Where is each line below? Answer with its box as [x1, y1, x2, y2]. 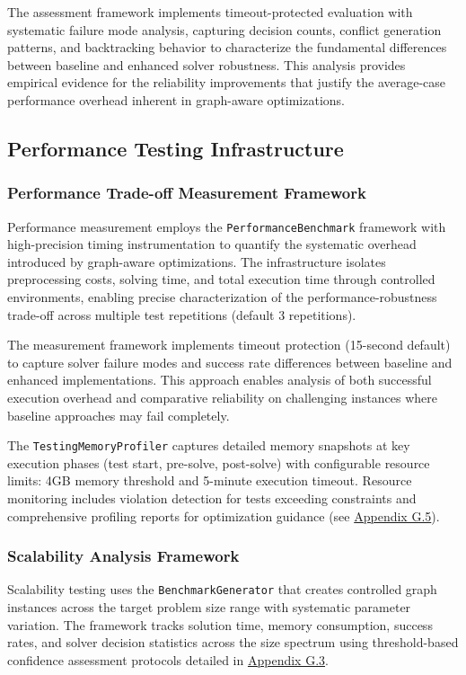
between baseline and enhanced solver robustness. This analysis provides [7, 55, 406, 74]
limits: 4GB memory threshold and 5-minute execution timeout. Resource [7, 471, 412, 490]
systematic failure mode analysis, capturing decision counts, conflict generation [7, 20, 442, 39]
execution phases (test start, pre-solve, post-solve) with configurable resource [7, 453, 430, 472]
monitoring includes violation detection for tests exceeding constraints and [7, 489, 417, 507]
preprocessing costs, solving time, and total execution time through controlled [7, 270, 435, 289]
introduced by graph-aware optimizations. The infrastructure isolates [7, 252, 386, 271]
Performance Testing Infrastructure [7, 134, 344, 162]
